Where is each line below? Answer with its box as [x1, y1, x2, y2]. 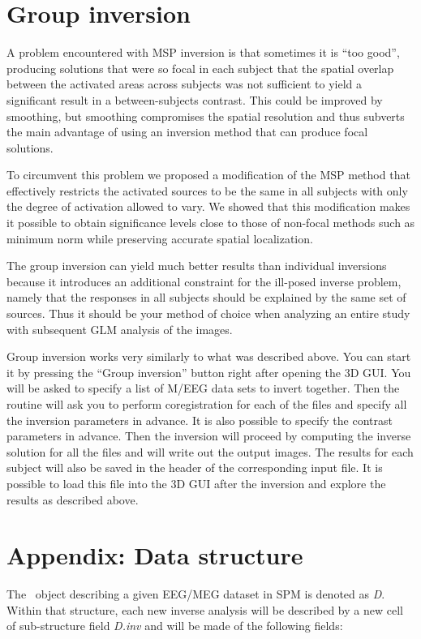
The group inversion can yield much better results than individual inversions [6, 257, 387, 274]
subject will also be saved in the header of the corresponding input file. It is [6, 459, 383, 476]
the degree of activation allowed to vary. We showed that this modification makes [6, 198, 410, 215]
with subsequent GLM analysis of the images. [6, 320, 233, 337]
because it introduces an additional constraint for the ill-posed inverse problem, [6, 272, 402, 289]
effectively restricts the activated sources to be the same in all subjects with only [6, 182, 408, 199]
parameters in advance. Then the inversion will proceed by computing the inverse [6, 427, 411, 444]
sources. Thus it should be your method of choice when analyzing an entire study [6, 305, 410, 322]
